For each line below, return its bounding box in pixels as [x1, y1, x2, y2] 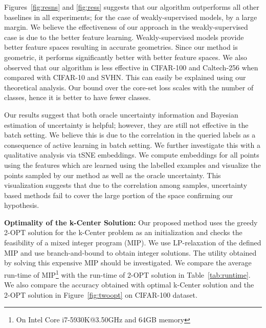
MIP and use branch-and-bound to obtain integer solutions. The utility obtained [4, 247, 257, 258]
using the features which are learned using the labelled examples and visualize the [4, 159, 261, 170]
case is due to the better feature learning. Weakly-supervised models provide [4, 31, 244, 42]
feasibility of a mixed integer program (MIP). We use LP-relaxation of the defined [4, 237, 261, 248]
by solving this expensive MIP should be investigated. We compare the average [4, 257, 252, 268]
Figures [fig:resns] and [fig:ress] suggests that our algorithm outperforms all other [4, 2, 259, 12]
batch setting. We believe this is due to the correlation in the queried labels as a [4, 129, 256, 140]
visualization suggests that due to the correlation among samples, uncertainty [4, 180, 248, 190]
